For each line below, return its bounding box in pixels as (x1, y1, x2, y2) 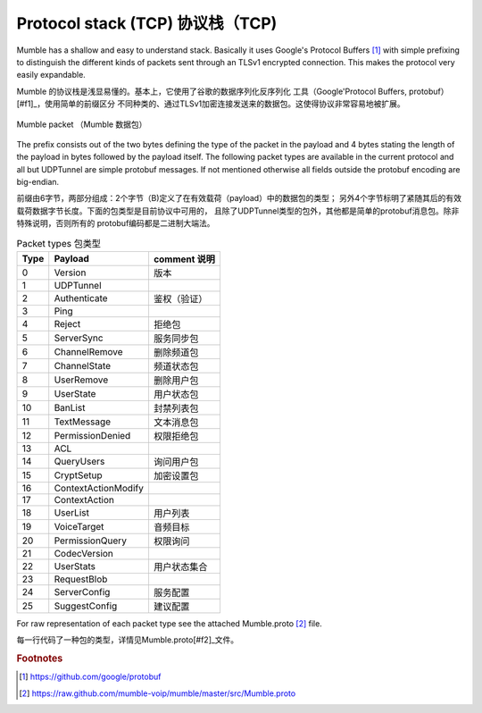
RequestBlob (54, 573, 108, 585)
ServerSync (54, 331, 104, 344)
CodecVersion (54, 548, 113, 559)
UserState (54, 388, 96, 399)
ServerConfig (54, 586, 111, 598)
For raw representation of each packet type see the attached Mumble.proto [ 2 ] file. (16, 618, 323, 629)
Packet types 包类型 (16, 237, 102, 249)
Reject (54, 318, 81, 330)
